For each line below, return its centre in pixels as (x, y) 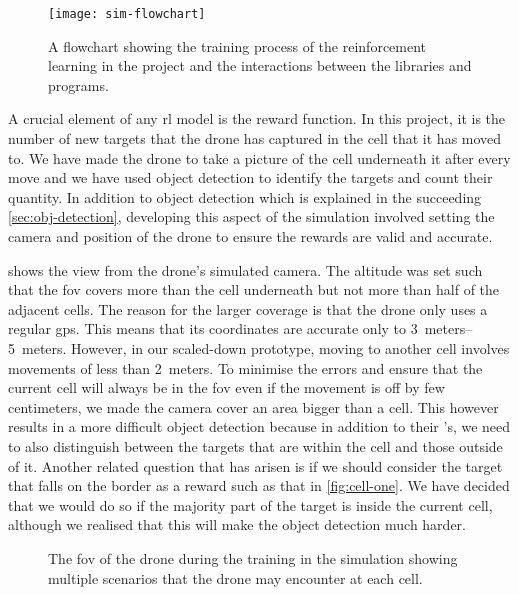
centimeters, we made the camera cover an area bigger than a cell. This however (253, 406)
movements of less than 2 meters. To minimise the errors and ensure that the (245, 367)
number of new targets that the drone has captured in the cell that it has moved (255, 138)
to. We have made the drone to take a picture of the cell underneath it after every (259, 157)
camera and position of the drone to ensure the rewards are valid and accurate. (250, 236)
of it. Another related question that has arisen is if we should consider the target (255, 465)
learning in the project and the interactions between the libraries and (260, 65)
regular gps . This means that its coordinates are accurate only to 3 (213, 328)
